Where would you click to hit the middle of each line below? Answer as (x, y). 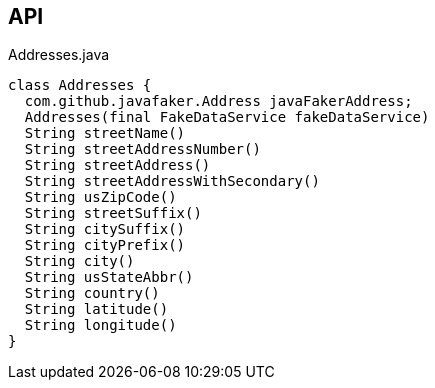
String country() (92, 293)
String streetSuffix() (113, 213)
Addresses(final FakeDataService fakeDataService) (227, 117)
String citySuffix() (105, 229)
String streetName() (105, 133)
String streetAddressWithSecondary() (172, 181)
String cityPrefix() (105, 245)
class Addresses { (80, 85)
